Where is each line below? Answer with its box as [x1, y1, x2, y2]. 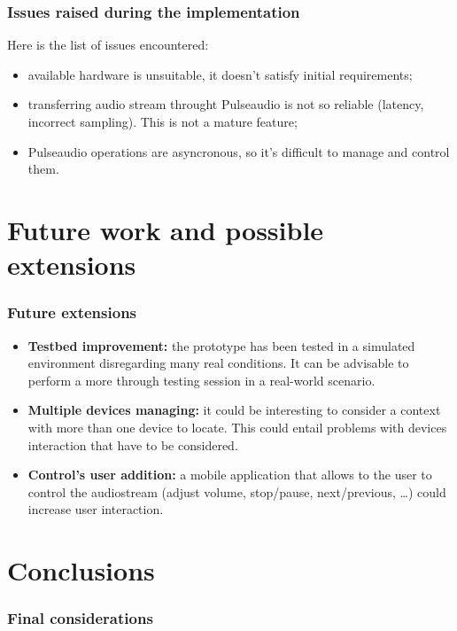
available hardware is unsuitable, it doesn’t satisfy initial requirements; [27, 65, 413, 83]
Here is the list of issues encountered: [7, 35, 209, 54]
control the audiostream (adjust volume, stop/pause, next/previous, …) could [27, 482, 446, 501]
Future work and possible [7, 211, 324, 247]
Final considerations [7, 607, 153, 629]
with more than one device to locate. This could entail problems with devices [27, 417, 447, 436]
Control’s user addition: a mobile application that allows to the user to [27, 465, 432, 484]
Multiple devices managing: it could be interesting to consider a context [27, 401, 441, 419]
